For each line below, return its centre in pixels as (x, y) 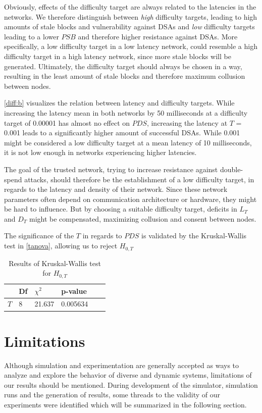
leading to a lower (32, 36)
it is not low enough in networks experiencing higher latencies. (100, 152)
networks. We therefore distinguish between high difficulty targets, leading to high (131, 16)
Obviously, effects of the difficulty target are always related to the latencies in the (130, 7)
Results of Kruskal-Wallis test (55, 263)
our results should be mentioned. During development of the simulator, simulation (131, 384)
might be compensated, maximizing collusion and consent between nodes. (143, 218)
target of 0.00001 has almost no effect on (67, 122)
